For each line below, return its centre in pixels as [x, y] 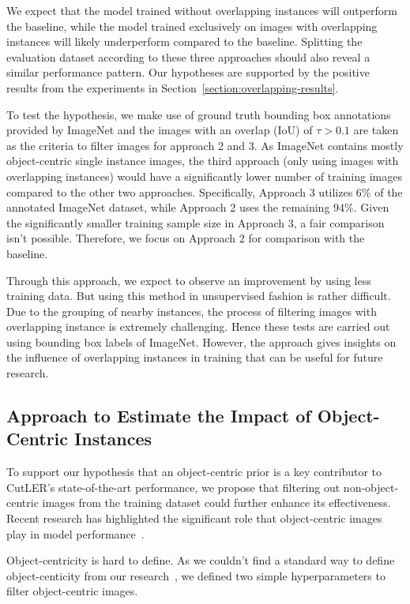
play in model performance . [75, 533]
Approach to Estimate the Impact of [159, 416]
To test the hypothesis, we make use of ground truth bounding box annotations [199, 114]
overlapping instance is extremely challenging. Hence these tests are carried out [198, 326]
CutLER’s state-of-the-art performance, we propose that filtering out [173, 487]
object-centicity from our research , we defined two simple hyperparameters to [196, 575]
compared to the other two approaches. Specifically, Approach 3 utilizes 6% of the [205, 191]
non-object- [371, 487]
